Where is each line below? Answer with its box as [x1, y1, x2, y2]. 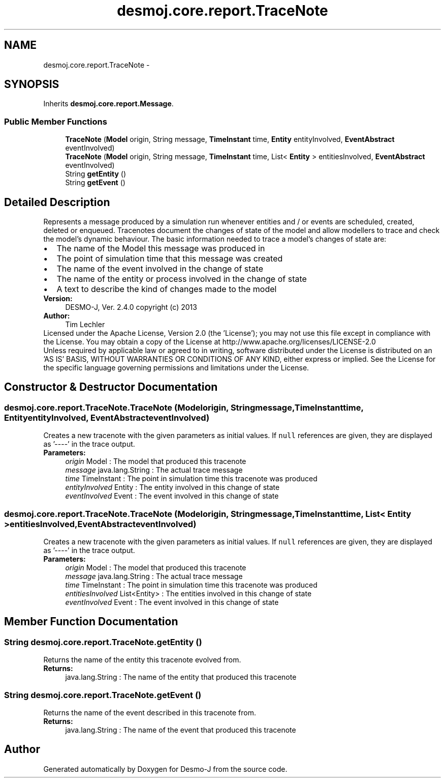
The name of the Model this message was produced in [56, 243, 265, 254]
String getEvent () [65, 178, 125, 187]
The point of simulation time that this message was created [56, 253, 283, 264]
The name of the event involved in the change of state [56, 264, 263, 274]
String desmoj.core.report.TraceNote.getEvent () [4, 689, 202, 700]
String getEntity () [65, 169, 126, 179]
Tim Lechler [65, 320, 105, 329]
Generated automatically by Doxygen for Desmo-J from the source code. [43, 764, 288, 773]
